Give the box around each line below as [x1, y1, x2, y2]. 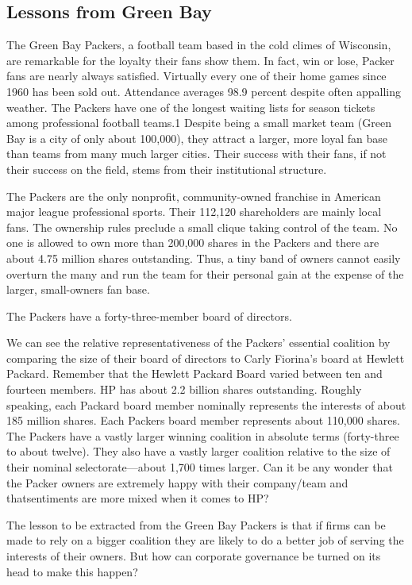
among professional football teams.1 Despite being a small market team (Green [6, 114, 391, 131]
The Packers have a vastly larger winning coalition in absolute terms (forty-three [6, 427, 399, 444]
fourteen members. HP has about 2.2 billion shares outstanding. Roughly [6, 381, 362, 398]
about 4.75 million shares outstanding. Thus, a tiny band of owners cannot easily [6, 249, 401, 266]
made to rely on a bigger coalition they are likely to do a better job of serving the [6, 532, 404, 548]
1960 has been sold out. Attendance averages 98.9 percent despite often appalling [6, 83, 401, 99]
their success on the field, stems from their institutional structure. [6, 160, 327, 177]
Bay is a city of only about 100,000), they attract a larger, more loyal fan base [6, 129, 387, 146]
